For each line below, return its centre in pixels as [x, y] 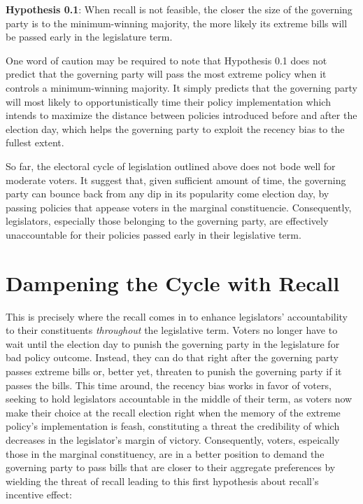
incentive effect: [39, 495]
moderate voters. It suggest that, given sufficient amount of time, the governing [176, 180]
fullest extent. [35, 142]
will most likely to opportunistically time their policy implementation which [168, 101]
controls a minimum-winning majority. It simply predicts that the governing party [181, 87]
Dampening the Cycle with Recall [173, 282]
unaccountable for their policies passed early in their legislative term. [154, 234]
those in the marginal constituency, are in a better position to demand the [165, 453]
